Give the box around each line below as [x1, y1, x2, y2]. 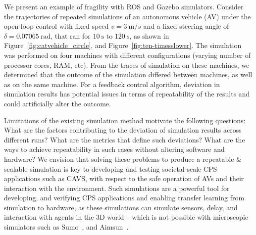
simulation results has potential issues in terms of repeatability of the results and [4, 89, 250, 99]
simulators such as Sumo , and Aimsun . [4, 222, 129, 232]
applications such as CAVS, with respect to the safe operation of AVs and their [4, 173, 244, 184]
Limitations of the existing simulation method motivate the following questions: [4, 115, 246, 125]
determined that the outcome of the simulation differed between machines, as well [4, 69, 253, 80]
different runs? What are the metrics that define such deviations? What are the [4, 134, 245, 144]
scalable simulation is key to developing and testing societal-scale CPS [4, 163, 217, 174]
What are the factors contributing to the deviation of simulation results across [4, 125, 242, 135]
